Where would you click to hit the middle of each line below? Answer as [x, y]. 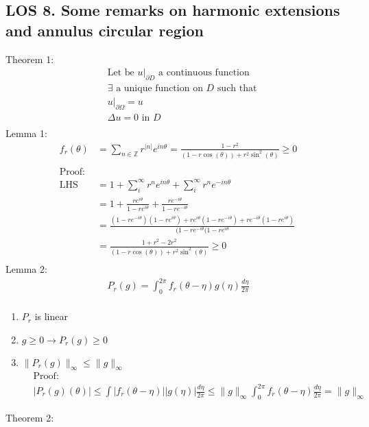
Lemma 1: [26, 133]
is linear [51, 316]
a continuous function [204, 73]
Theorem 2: [30, 417]
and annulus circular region [105, 30]
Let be [121, 73]
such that [237, 89]
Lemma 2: [26, 269]
